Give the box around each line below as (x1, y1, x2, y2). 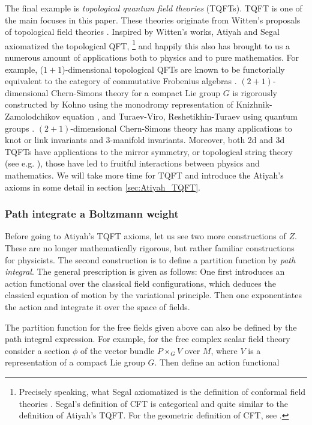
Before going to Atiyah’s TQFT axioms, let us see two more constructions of (5, 230, 286, 242)
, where (211, 344, 238, 356)
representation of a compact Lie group (5, 356, 145, 368)
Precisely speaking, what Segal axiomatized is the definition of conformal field (19, 385, 306, 397)
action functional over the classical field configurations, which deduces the (5, 277, 276, 289)
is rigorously (232, 86, 277, 99)
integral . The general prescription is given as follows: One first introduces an (5, 265, 285, 278)
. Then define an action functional (154, 356, 280, 368)
